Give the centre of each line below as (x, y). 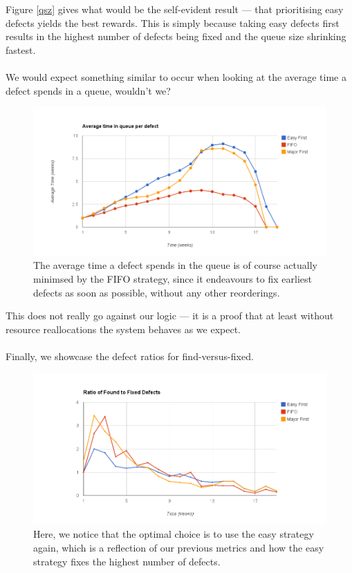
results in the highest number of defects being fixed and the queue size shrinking (176, 36)
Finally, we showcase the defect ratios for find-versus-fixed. (130, 356)
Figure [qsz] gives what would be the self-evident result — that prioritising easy (175, 9)
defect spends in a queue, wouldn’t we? (88, 90)
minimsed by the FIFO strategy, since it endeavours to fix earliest (173, 278)
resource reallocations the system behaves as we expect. (123, 329)
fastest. (21, 49)
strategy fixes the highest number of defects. (127, 561)
